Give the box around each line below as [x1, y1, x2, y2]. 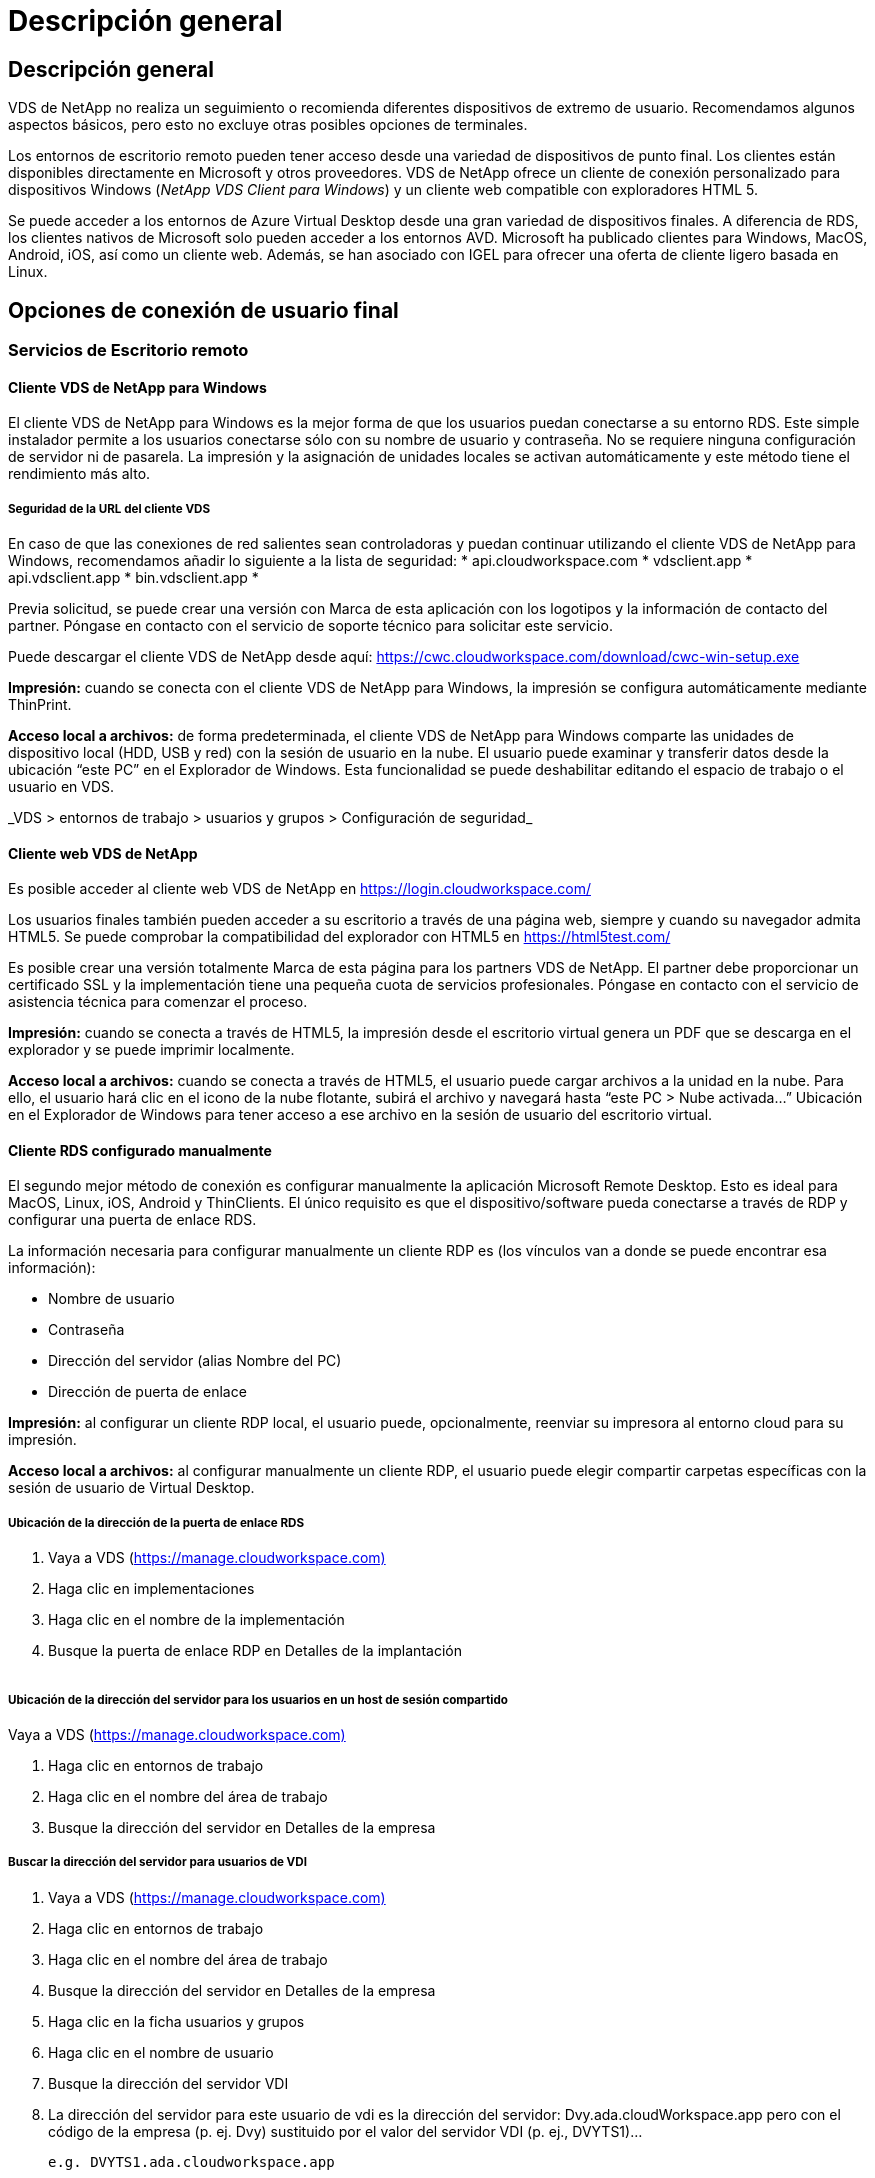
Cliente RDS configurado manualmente [8, 1141, 272, 1159]
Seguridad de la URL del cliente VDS [8, 501, 211, 516]
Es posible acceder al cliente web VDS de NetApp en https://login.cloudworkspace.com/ [8, 880, 591, 898]
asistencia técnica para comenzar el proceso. [8, 993, 308, 1011]
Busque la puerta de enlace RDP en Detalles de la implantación [48, 1642, 462, 1660]
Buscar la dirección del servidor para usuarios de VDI [8, 1855, 307, 1870]
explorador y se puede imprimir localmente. [8, 1041, 295, 1059]
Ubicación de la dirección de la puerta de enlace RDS [8, 1515, 305, 1530]
